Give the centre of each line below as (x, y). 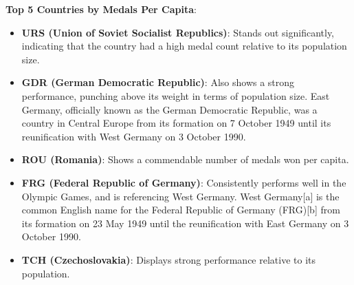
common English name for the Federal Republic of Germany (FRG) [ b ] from (181, 210)
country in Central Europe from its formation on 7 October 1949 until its (176, 123)
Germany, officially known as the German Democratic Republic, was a (169, 109)
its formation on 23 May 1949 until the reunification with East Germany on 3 (185, 223)
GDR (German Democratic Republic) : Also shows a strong (158, 82)
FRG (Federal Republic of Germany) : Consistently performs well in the (184, 182)
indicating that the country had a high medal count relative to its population (184, 46)
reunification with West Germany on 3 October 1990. (134, 136)
